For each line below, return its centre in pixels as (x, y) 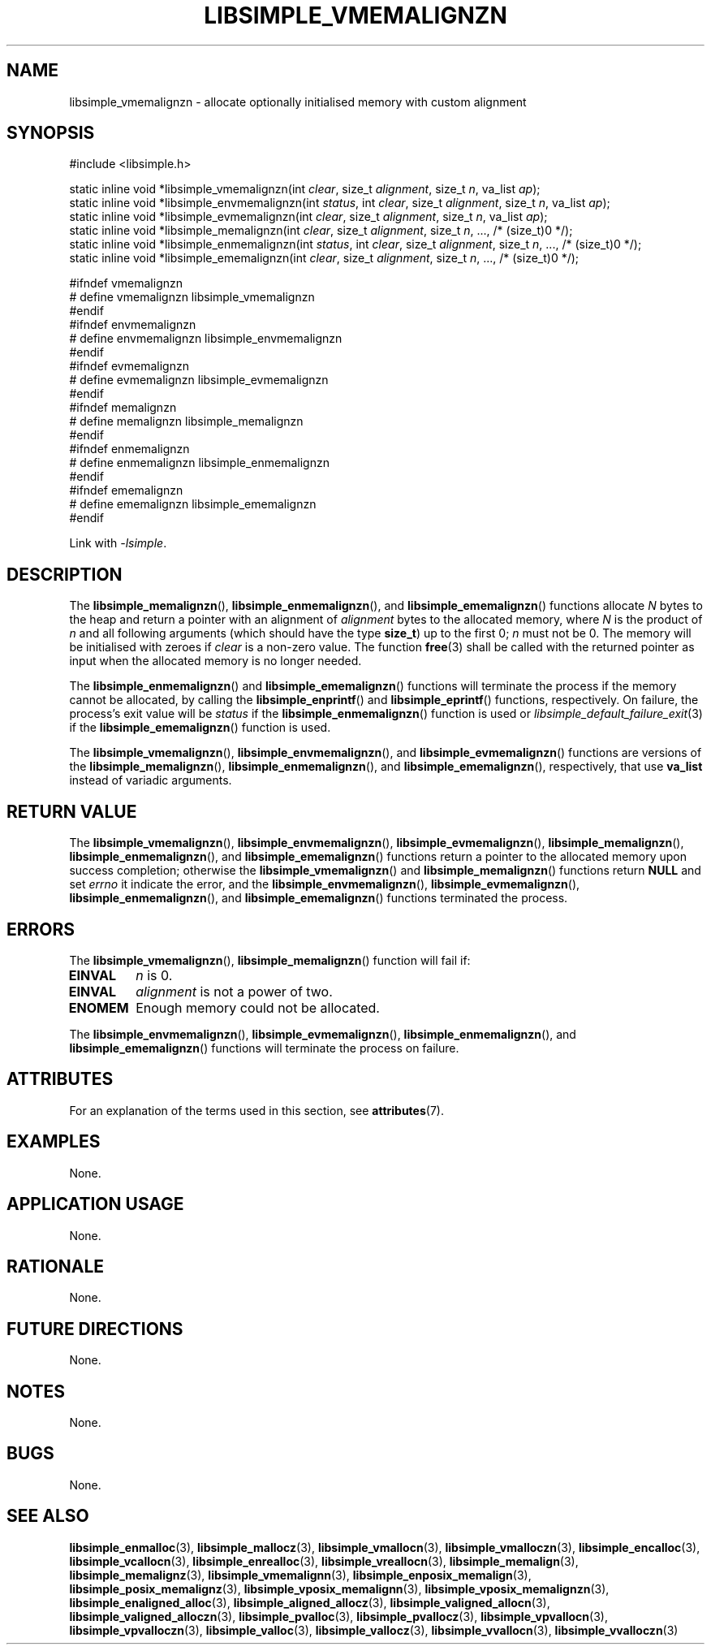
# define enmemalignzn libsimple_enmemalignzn (199, 463)
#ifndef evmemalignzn (129, 366)
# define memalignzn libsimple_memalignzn (186, 421)
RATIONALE (56, 1266)
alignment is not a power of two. (234, 991)
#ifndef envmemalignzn (133, 325)
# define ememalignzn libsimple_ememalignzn (193, 504)
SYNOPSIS (51, 133)
